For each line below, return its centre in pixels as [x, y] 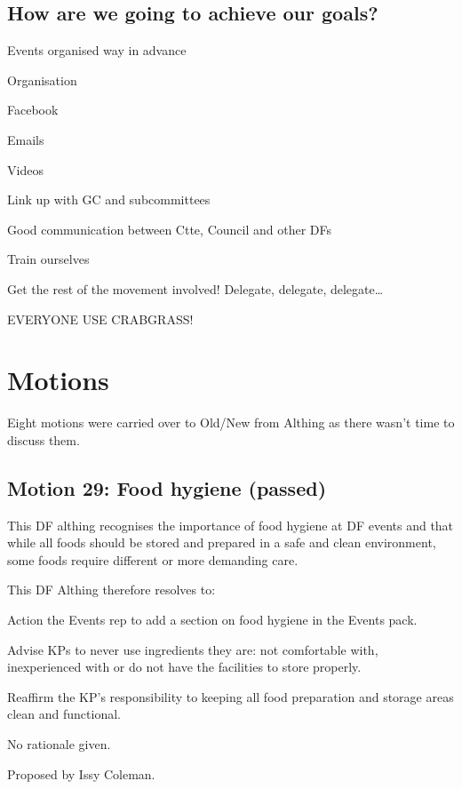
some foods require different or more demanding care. [153, 559]
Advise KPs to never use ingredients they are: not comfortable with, [193, 649]
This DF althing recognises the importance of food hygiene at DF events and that [231, 525]
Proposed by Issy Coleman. [81, 773]
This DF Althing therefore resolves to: [112, 590]
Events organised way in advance [97, 50]
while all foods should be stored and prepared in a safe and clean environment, [222, 542]
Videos [25, 169]
